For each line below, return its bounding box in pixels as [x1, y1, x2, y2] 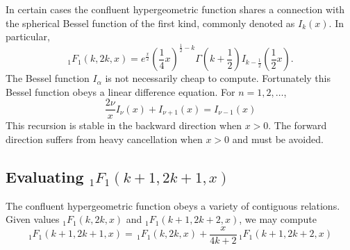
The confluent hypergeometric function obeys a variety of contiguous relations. [6, 198, 340, 212]
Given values [6, 212, 60, 226]
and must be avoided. [232, 131, 324, 146]
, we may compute [239, 212, 317, 226]
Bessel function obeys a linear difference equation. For [6, 84, 235, 99]
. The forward [268, 118, 327, 133]
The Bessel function [6, 71, 90, 85]
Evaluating [6, 165, 84, 187]
